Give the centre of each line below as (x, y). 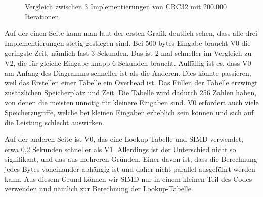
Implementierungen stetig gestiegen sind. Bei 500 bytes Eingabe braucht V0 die (128, 43)
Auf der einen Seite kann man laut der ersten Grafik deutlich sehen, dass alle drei (131, 33)
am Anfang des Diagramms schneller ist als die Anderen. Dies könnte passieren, (128, 72)
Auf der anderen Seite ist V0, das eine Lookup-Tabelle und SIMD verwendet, (124, 139)
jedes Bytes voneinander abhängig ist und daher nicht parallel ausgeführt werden (130, 168)
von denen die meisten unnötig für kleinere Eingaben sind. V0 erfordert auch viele (132, 102)
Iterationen (42, 16)
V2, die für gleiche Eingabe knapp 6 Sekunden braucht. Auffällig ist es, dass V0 (128, 62)
